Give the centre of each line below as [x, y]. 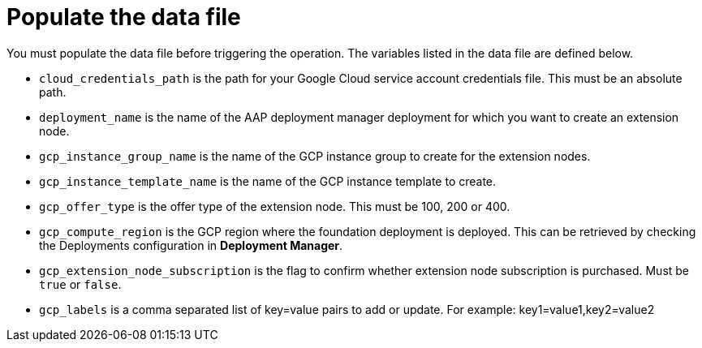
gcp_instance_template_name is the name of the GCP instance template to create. [268, 181]
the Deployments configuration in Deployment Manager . [191, 245]
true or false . [80, 284]
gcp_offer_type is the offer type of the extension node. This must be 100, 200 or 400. [275, 206]
